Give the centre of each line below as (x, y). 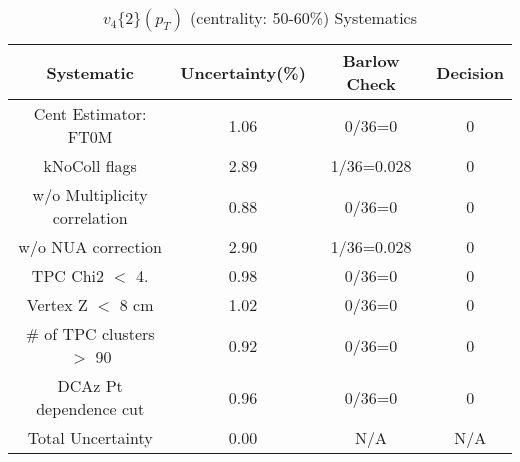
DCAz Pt (90, 385)
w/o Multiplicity (90, 194)
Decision (470, 72)
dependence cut (90, 408)
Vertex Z (57, 304)
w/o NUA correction (90, 246)
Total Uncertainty (90, 437)
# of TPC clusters (90, 333)
